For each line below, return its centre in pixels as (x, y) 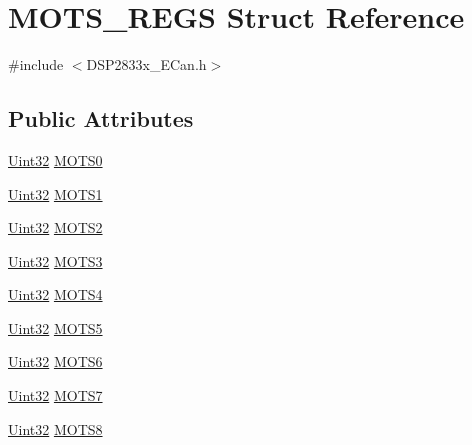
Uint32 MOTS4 (55, 294)
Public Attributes (101, 118)
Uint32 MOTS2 (55, 227)
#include (36, 64)
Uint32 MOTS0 (55, 159)
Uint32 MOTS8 (55, 428)
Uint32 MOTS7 (55, 395)
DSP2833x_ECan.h (146, 64)
